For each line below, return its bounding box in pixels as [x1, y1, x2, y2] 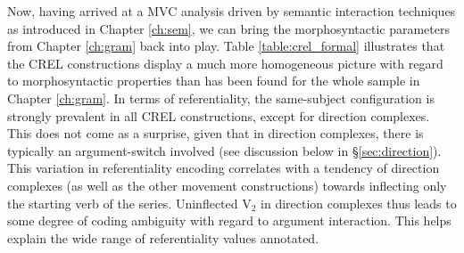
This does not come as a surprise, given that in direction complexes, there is [7, 124, 424, 143]
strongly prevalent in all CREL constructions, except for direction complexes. [7, 106, 430, 125]
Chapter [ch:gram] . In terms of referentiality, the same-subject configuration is [7, 88, 435, 107]
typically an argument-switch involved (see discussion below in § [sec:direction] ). [7, 141, 442, 159]
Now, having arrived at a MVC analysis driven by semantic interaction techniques [7, 2, 456, 20]
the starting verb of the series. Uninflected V [7, 193, 252, 212]
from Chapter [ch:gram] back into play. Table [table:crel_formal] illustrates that [7, 37, 445, 55]
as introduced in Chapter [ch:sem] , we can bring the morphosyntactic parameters [7, 19, 450, 37]
